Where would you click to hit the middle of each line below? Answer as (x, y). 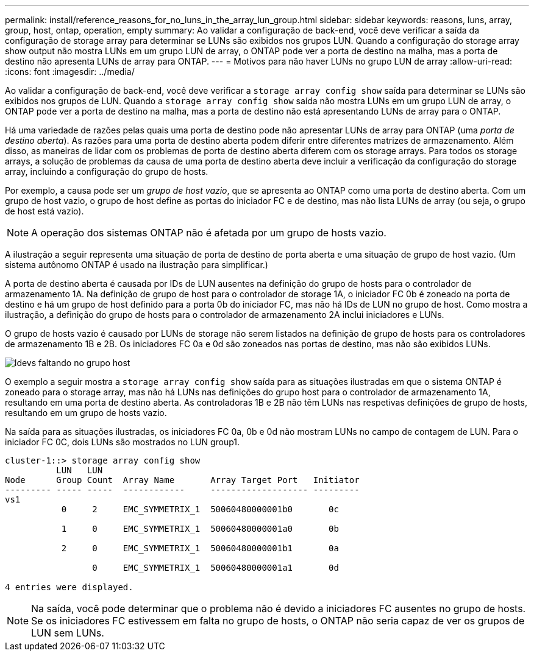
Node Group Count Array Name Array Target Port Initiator (182, 480)
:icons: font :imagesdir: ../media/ (70, 72)
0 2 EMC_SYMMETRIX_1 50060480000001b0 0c (200, 509)
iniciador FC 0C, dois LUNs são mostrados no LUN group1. (123, 442)
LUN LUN (80, 470)
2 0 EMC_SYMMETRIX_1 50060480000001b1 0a (200, 548)
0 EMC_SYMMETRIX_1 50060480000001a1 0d (215, 568)
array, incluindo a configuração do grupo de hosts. (107, 171)
